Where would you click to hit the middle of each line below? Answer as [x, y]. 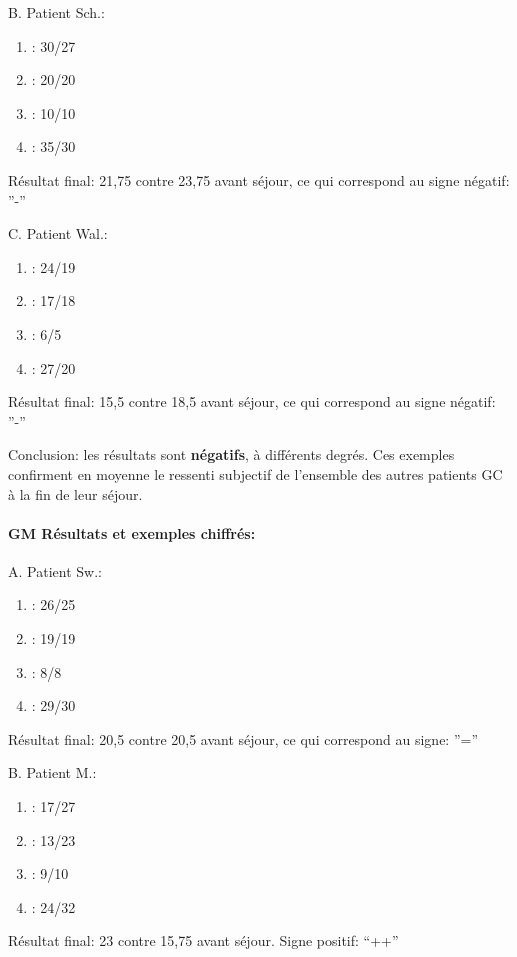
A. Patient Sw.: [55, 570]
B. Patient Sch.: [56, 12]
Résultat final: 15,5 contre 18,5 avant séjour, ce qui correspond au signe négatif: [252, 401]
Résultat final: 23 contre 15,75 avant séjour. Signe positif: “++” [203, 940]
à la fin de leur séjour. [75, 493]
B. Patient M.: [52, 772]
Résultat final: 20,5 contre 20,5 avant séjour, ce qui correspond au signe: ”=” [243, 738]
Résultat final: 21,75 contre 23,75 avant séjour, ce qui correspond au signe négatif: [259, 179]
